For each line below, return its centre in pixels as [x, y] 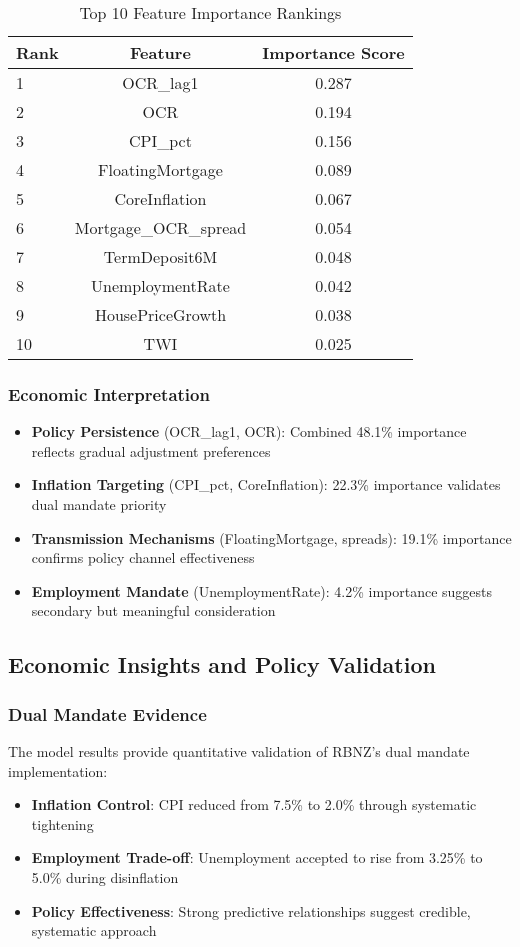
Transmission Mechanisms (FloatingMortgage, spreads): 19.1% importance [271, 537]
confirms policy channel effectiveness [143, 557]
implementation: [58, 770]
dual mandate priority [99, 504]
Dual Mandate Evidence [107, 713]
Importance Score [333, 52]
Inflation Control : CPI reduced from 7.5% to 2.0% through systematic [254, 804]
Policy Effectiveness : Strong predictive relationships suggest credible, [251, 910]
